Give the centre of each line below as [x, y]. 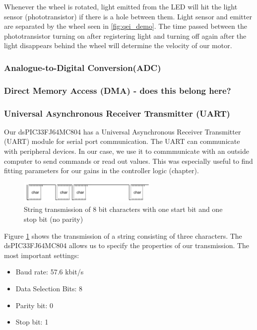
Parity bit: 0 [34, 305]
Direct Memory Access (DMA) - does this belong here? [118, 90]
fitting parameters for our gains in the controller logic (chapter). [101, 170]
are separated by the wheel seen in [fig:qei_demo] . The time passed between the [126, 26]
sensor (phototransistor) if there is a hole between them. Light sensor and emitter [128, 16]
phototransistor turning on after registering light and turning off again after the [125, 35]
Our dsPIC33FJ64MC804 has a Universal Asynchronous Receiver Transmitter [123, 131]
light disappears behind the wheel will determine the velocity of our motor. [118, 45]
